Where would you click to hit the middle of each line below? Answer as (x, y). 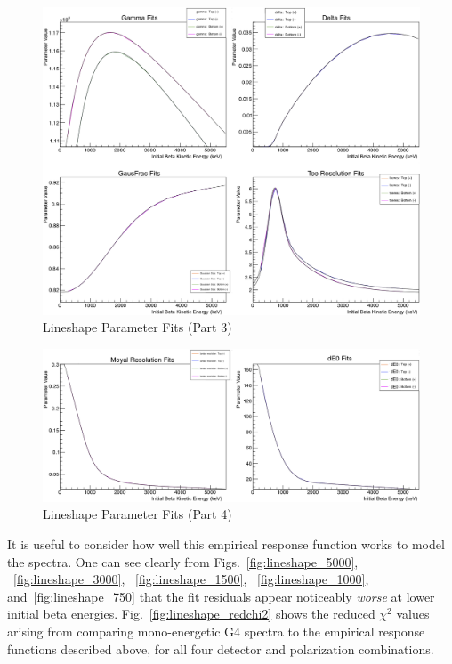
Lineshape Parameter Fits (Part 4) (137, 514)
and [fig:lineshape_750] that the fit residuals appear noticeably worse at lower (221, 596)
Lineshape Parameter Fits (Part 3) (137, 327)
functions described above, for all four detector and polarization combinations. (221, 648)
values (413, 614)
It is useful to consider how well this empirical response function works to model (226, 543)
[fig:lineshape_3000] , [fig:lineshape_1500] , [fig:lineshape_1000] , (191, 579)
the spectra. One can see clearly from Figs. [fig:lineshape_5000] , (183, 561)
